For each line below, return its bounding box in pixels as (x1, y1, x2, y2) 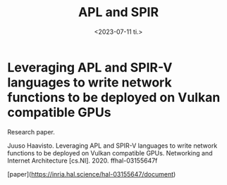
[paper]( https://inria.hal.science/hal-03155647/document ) (7, 170, 176, 178)
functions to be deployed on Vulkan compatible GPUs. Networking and (7, 148, 213, 157)
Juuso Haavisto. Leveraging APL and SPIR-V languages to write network (7, 141, 218, 150)
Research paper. (7, 127, 55, 136)
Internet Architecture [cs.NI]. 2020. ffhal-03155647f (7, 156, 158, 165)
